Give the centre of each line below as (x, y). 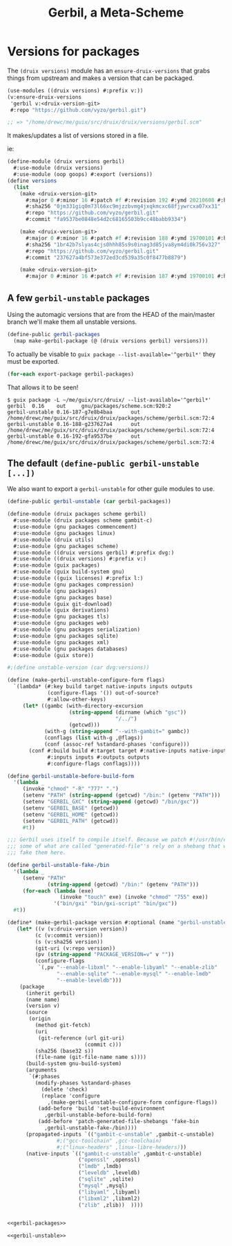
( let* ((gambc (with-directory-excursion (83, 705)
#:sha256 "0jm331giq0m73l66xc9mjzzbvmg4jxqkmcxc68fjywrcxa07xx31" (123, 206)
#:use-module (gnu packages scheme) (66, 546)
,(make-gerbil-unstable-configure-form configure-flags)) (132, 1102)
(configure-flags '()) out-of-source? (103, 693)
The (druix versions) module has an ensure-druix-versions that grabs (109, 70)
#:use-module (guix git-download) (63, 604)
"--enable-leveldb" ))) (89, 980)
